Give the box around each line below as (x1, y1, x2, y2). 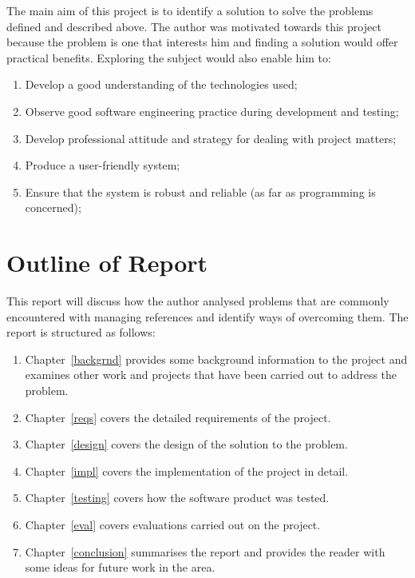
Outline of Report (6, 246, 208, 279)
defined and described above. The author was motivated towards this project (6, 18, 381, 34)
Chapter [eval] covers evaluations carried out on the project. (25, 516, 321, 532)
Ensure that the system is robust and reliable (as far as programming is (25, 183, 376, 200)
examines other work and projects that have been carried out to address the (25, 366, 397, 383)
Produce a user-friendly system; (25, 157, 180, 173)
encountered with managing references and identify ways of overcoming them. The (6, 308, 409, 325)
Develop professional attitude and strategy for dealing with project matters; (25, 130, 397, 146)
